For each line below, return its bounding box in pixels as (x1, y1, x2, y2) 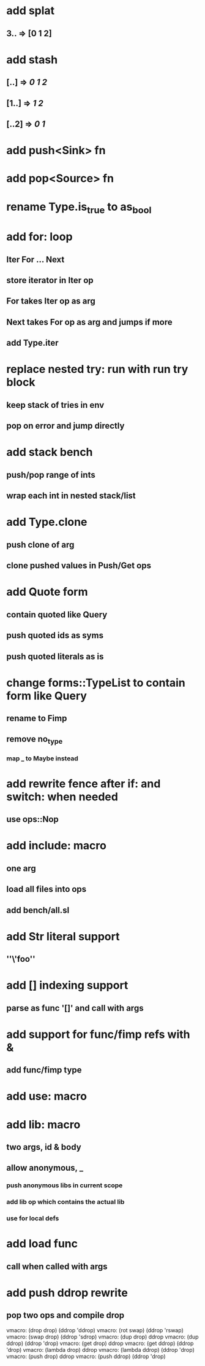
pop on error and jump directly (6, 421, 125, 431)
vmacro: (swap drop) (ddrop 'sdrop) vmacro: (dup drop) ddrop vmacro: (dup (6, 1333, 199, 1340)
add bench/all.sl (6, 905, 70, 915)
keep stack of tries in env (6, 400, 105, 410)
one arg (6, 863, 36, 873)
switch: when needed (6, 790, 118, 803)
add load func (6, 1237, 78, 1251)
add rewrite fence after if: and (6, 776, 161, 790)
